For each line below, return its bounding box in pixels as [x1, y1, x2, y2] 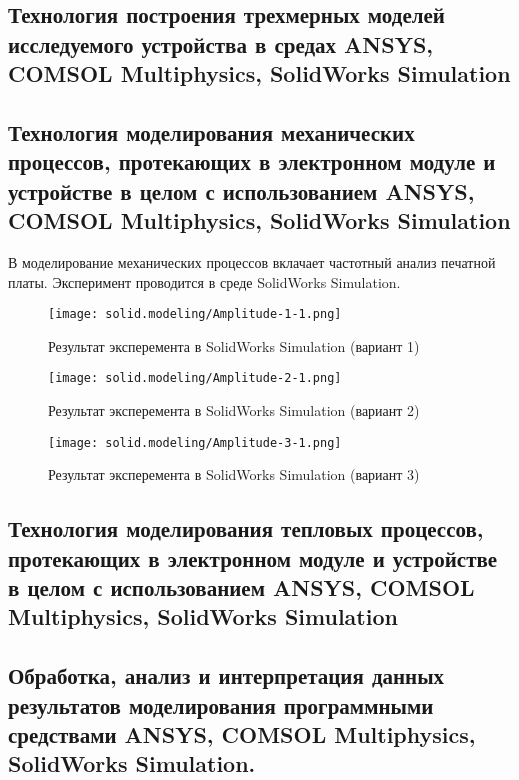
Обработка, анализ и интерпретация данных [8, 660, 445, 691]
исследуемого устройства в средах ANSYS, [8, 28, 434, 59]
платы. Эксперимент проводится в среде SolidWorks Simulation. [8, 271, 401, 292]
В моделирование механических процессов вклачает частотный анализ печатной [8, 251, 496, 272]
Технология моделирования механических [8, 116, 415, 147]
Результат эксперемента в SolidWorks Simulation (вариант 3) [48, 464, 420, 485]
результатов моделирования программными [8, 689, 434, 720]
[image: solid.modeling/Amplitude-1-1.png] [48, 307, 342, 322]
